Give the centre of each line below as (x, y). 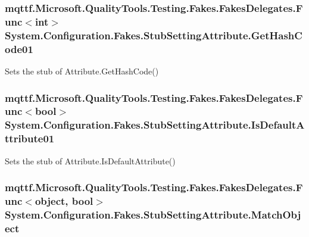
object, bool (64, 201)
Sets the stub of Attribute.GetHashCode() (82, 71)
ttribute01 (30, 138)
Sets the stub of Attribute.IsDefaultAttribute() (90, 160)
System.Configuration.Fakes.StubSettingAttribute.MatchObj (153, 214)
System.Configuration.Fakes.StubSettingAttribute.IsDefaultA (155, 125)
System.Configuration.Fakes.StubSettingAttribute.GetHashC (154, 35)
